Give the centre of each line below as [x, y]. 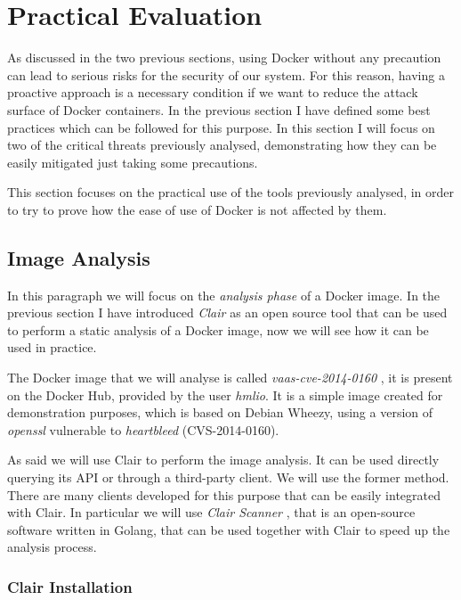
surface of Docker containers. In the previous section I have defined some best [219, 109]
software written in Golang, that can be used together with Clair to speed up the [229, 529]
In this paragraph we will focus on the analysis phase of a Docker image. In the [224, 295]
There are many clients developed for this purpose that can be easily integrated [224, 494]
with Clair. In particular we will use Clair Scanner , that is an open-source [211, 512]
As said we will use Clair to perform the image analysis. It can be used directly [223, 460]
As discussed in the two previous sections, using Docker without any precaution [224, 58]
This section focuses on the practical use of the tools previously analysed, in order [231, 192]
